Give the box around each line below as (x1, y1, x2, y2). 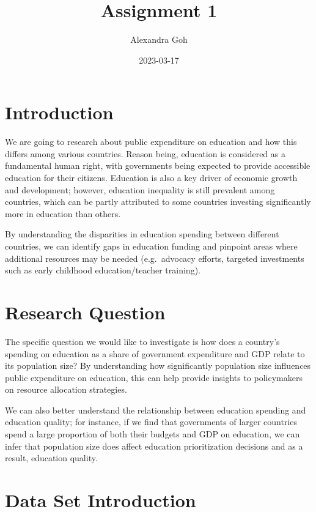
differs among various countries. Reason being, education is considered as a (5, 147, 285, 160)
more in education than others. (5, 207, 121, 220)
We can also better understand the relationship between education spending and (5, 403, 306, 416)
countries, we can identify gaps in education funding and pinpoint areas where (5, 240, 298, 252)
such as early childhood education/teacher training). (5, 264, 200, 276)
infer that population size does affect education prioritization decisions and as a (5, 439, 303, 452)
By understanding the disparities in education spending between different (5, 228, 279, 240)
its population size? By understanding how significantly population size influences (5, 359, 311, 372)
